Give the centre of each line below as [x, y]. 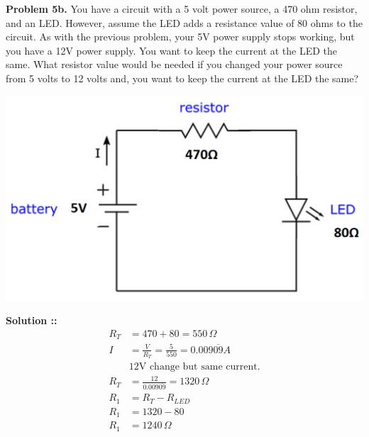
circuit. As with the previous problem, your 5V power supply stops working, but [180, 37]
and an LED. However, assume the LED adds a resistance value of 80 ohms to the [184, 22]
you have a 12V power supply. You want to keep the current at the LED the [172, 50]
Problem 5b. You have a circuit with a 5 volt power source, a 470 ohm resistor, [182, 9]
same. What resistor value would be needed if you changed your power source [174, 64]
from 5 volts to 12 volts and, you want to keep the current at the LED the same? [182, 78]
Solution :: [32, 320]
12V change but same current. [194, 366]
